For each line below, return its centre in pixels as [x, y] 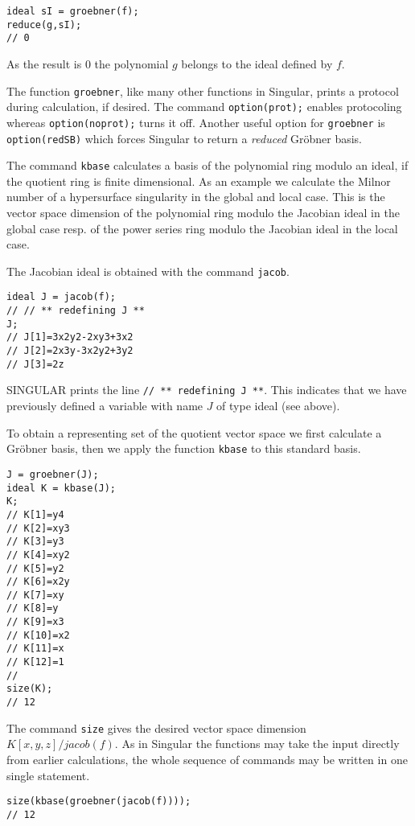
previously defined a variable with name [105, 406]
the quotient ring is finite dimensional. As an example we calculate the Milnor [199, 181]
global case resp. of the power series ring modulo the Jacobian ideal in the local [202, 228]
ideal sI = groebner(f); [73, 11]
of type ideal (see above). [278, 406]
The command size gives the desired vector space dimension [156, 727]
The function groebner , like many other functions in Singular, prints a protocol [203, 90]
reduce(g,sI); [44, 25]
